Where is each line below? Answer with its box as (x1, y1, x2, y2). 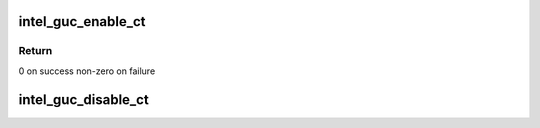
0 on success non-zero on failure (18, 65, 156, 77)
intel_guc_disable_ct (18, 91, 149, 108)
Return (18, 44, 53, 58)
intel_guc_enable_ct (18, 13, 146, 30)
